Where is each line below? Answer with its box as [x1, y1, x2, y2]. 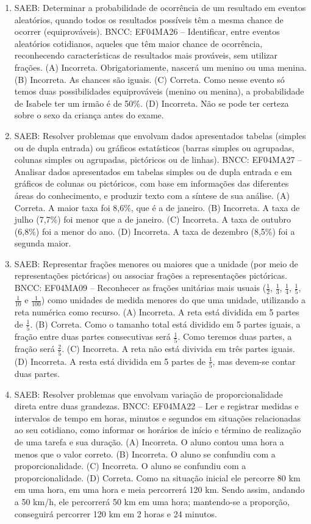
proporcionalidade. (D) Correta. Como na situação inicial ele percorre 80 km [14, 471, 301, 484]
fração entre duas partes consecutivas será [14, 330, 171, 343]
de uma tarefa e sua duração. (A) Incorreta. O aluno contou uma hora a [14, 436, 284, 448]
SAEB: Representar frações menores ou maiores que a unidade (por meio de [14, 257, 298, 270]
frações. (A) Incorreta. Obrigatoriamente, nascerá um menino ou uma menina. [14, 60, 307, 73]
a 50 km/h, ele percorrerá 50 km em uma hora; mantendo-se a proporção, [14, 495, 290, 508]
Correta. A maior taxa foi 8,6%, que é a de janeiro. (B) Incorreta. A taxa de [14, 201, 300, 214]
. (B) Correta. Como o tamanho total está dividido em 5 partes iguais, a [30, 317, 301, 330]
